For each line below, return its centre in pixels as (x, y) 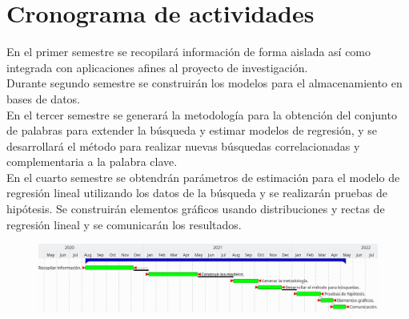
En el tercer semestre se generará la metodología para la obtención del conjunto (202, 114)
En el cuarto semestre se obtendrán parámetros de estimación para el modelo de (203, 177)
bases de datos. (43, 98)
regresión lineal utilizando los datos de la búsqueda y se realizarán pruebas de (197, 193)
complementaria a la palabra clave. (92, 162)
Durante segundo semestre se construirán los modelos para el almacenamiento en (204, 83)
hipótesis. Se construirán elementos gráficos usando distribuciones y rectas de (196, 209)
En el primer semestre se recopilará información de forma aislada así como (189, 52)
